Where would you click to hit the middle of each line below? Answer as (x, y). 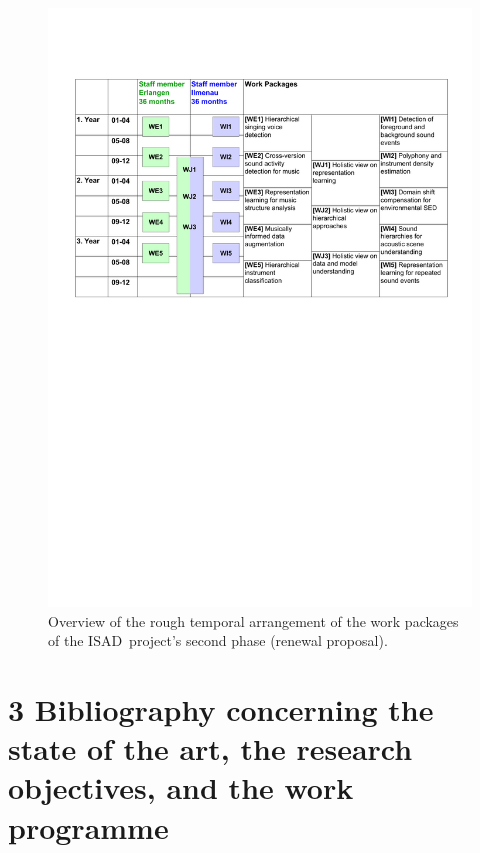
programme (88, 826)
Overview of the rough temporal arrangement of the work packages (253, 620)
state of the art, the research (210, 748)
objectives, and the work (181, 787)
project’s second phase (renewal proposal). (258, 640)
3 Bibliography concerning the (221, 709)
